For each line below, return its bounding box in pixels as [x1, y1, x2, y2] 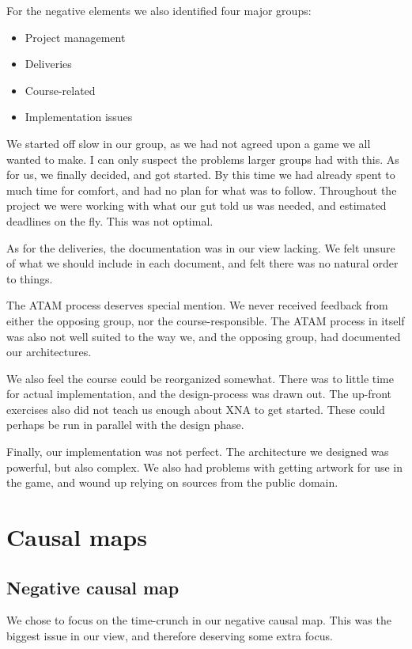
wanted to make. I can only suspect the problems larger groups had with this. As [6, 150, 399, 167]
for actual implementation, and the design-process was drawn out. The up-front [6, 385, 391, 402]
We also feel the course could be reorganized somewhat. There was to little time [6, 370, 394, 386]
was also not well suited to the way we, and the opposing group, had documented [6, 328, 401, 344]
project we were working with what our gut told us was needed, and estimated [6, 197, 387, 214]
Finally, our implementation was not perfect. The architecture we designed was [6, 443, 389, 460]
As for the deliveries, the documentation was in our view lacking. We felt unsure [6, 239, 395, 256]
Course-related [25, 82, 96, 98]
